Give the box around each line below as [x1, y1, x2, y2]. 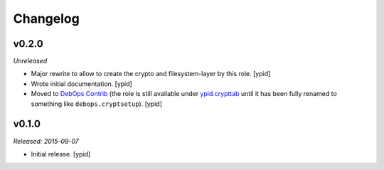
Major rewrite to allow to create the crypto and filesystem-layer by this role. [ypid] [31, 70, 271, 78]
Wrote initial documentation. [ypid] [31, 79, 133, 88]
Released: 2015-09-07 [13, 137, 80, 145]
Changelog [13, 11, 80, 26]
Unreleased [13, 57, 48, 65]
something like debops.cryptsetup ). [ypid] [31, 100, 163, 108]
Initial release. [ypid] [31, 149, 91, 158]
